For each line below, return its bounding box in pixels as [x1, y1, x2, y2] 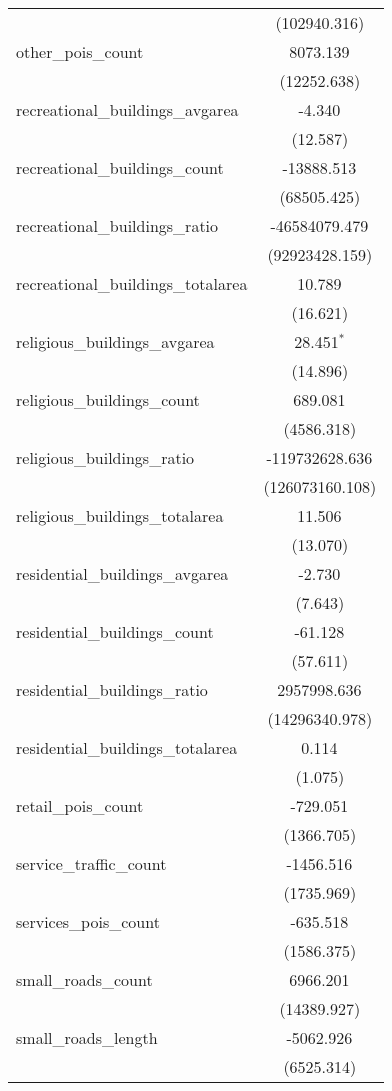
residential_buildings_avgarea [16, 562, 229, 585]
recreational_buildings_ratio [16, 214, 219, 237]
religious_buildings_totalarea [16, 504, 224, 527]
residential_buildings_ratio [16, 678, 208, 701]
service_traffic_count [16, 852, 167, 875]
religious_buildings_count [16, 388, 200, 411]
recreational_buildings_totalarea [16, 272, 248, 295]
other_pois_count [16, 40, 144, 63]
